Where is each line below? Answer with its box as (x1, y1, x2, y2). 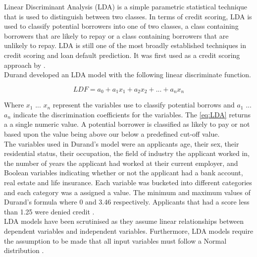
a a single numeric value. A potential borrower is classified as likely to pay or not (4, 119, 250, 129)
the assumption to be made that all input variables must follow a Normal (4, 235, 227, 246)
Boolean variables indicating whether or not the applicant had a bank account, (4, 167, 243, 178)
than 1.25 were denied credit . (4, 206, 95, 216)
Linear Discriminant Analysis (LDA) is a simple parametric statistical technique (4, 1, 248, 11)
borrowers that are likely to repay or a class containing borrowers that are (4, 30, 229, 41)
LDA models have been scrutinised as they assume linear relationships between (4, 216, 244, 226)
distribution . (4, 245, 44, 256)
